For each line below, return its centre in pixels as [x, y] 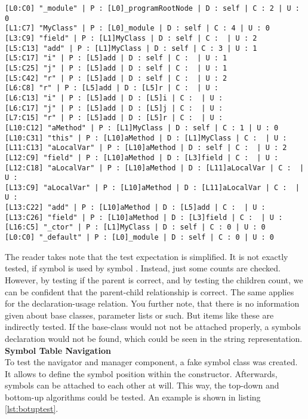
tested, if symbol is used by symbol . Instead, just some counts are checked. [143, 268]
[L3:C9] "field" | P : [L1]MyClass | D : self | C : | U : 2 [131, 38]
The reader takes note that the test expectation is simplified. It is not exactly [147, 256]
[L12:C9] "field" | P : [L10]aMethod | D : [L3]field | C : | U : [142, 157]
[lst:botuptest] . [32, 409]
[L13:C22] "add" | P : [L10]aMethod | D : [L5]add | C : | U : [135, 208]
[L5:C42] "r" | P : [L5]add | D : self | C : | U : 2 [116, 78]
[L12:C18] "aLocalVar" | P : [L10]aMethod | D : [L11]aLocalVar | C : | [155, 168]
